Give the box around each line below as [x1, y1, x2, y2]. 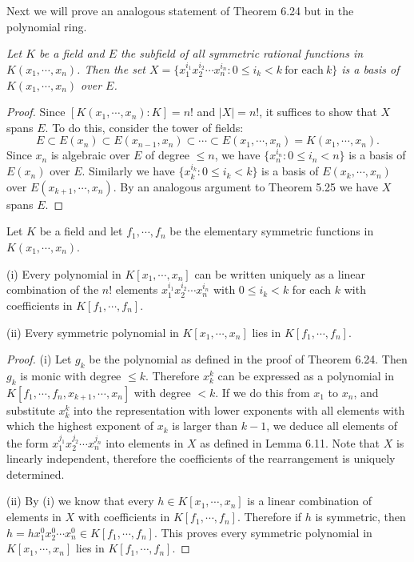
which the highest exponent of [6, 417, 154, 434]
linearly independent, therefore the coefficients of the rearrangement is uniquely [6, 450, 396, 467]
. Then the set [77, 61, 145, 77]
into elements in [105, 434, 184, 451]
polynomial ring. [6, 18, 87, 34]
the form [6, 434, 49, 451]
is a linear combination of [247, 492, 372, 509]
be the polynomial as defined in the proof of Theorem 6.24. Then [89, 351, 408, 367]
